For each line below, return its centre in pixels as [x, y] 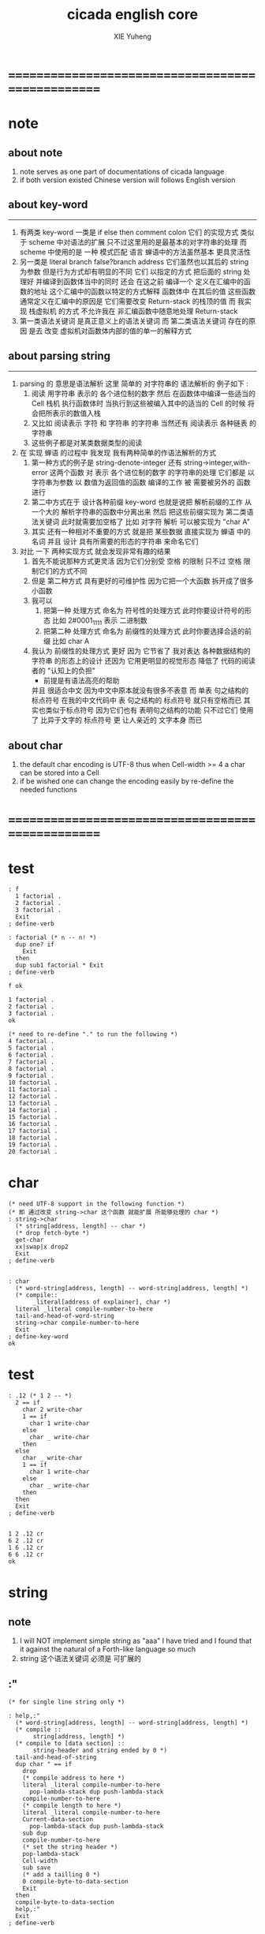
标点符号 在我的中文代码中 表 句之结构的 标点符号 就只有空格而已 [136, 701]
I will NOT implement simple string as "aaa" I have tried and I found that [136, 1641]
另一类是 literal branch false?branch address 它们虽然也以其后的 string [134, 261]
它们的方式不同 [63, 570]
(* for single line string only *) [67, 1702]
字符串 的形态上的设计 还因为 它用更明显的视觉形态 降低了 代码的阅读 [144, 661]
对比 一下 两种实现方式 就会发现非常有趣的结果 [95, 551]
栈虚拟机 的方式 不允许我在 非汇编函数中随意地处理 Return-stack [133, 311]
